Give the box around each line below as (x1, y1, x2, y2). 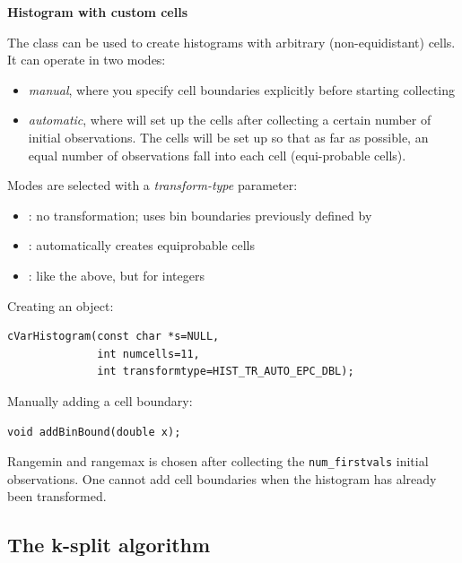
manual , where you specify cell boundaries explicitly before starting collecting (28, 80, 456, 99)
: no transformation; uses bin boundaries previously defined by (28, 205, 372, 224)
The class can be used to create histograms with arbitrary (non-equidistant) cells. (7, 32, 456, 51)
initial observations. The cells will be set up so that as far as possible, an (28, 127, 429, 146)
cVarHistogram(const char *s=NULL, (7, 330, 220, 343)
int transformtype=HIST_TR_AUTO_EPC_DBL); (97, 365, 354, 378)
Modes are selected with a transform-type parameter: (7, 176, 298, 195)
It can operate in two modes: (7, 50, 166, 69)
